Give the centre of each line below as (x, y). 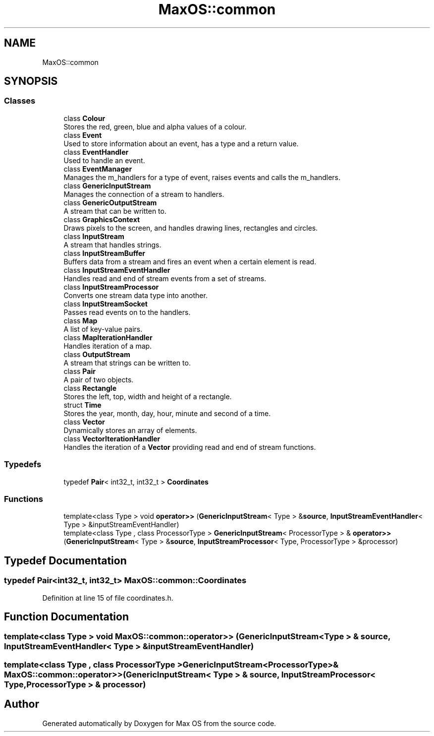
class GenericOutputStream (110, 202)
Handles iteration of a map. (108, 346)
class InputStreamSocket (106, 304)
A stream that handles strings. (112, 245)
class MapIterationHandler (108, 337)
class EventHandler (96, 152)
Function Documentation (66, 616)
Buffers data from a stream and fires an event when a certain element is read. (190, 261)
